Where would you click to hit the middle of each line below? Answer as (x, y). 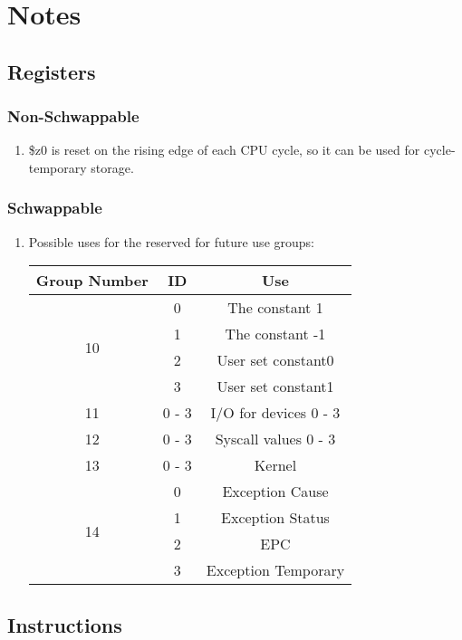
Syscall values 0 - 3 (275, 439)
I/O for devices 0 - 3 (275, 413)
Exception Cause (275, 492)
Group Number (92, 281)
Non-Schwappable (73, 116)
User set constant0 (275, 360)
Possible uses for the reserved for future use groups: (171, 241)
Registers (52, 71)
